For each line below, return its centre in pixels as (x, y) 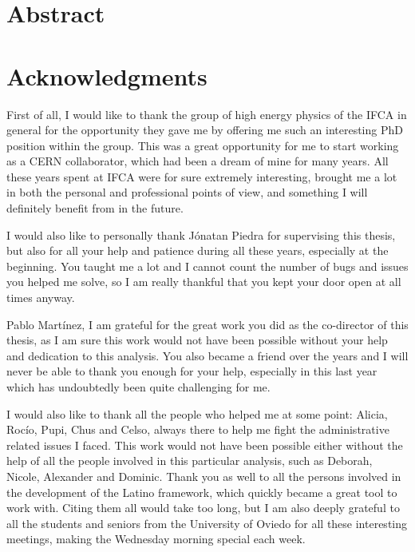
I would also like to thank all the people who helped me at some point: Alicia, (197, 413)
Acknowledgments (107, 75)
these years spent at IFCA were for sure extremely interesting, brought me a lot (202, 176)
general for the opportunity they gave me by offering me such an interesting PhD (205, 130)
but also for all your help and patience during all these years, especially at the (198, 250)
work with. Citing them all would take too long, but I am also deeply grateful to (203, 508)
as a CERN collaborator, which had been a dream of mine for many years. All (198, 161)
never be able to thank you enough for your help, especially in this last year (192, 371)
